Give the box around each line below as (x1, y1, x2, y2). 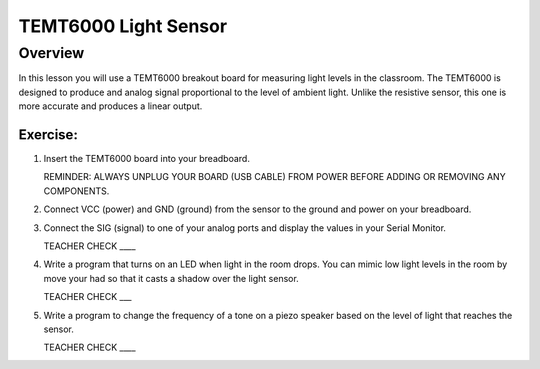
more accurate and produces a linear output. (18, 100, 203, 112)
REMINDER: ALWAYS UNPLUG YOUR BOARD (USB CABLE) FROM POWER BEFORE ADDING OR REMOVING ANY (43, 171, 506, 183)
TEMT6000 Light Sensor (18, 15, 228, 37)
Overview (18, 44, 85, 62)
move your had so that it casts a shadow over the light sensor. (43, 272, 299, 284)
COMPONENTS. (43, 185, 110, 197)
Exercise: (18, 126, 79, 143)
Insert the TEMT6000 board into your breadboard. (43, 153, 250, 165)
